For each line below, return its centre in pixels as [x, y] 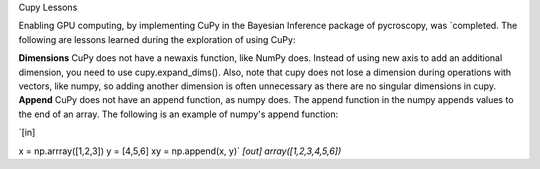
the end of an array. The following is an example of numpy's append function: [178, 114]
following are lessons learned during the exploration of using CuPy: [157, 39]
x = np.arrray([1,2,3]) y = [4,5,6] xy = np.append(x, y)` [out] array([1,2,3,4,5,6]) [180, 151]
